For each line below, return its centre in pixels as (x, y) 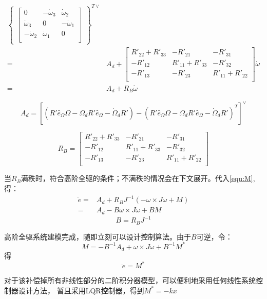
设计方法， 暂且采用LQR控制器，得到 (81, 290)
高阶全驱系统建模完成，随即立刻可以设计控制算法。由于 (98, 236)
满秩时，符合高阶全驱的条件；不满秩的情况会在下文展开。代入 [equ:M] (137, 178)
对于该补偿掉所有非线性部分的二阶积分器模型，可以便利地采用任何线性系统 (130, 280)
